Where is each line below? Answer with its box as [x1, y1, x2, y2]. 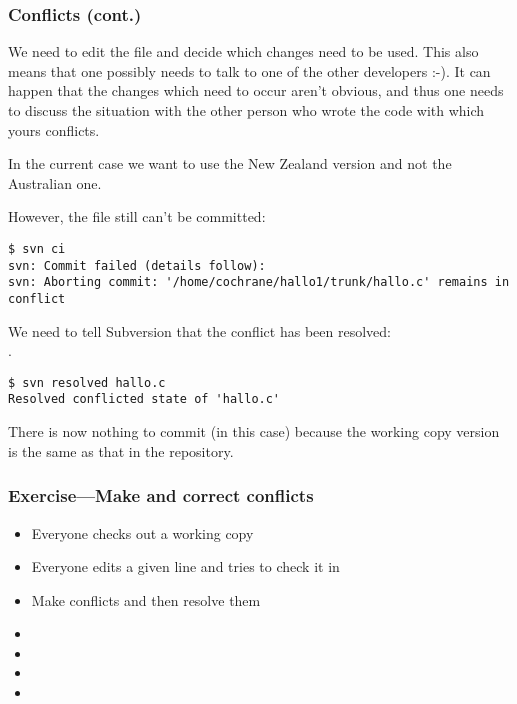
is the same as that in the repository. [8, 440, 234, 461]
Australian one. [8, 172, 102, 193]
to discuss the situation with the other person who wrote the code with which [8, 100, 485, 120]
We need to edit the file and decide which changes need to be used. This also [8, 41, 479, 62]
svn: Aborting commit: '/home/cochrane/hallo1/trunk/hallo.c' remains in [8, 275, 510, 290]
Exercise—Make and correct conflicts [8, 483, 314, 508]
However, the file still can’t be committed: [8, 206, 266, 227]
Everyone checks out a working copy [31, 522, 254, 543]
